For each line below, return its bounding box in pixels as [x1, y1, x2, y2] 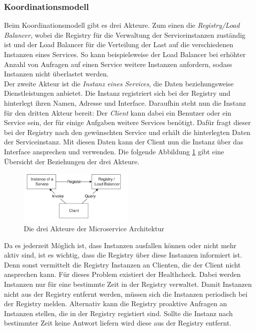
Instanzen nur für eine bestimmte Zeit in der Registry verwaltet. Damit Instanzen [4, 278, 252, 289]
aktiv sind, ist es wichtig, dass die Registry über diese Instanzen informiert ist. [4, 250, 242, 260]
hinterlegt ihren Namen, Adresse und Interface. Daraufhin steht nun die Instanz [4, 97, 246, 108]
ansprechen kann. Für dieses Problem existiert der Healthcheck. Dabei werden [4, 269, 241, 279]
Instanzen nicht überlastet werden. [4, 68, 109, 79]
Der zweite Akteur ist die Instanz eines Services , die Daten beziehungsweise [4, 78, 234, 88]
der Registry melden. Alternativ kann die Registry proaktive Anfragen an [4, 298, 227, 309]
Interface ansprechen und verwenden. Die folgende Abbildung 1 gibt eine [4, 146, 224, 156]
